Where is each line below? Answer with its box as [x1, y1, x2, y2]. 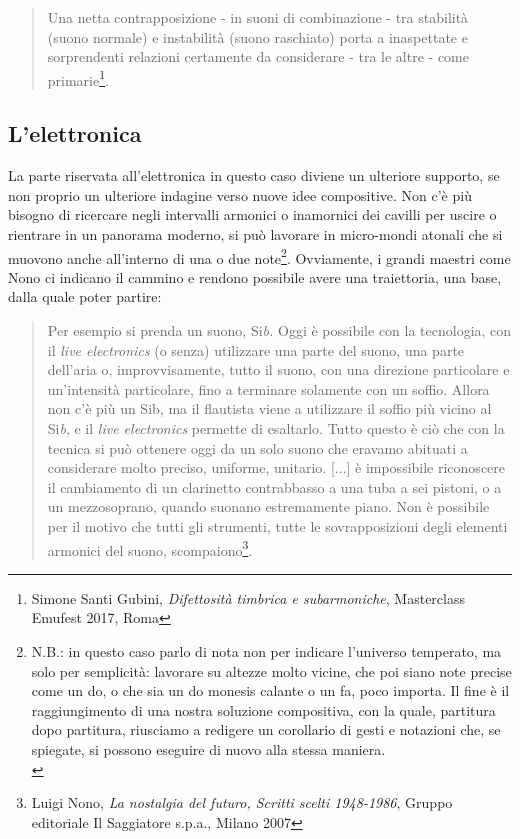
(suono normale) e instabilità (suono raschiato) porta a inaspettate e [47, 26, 468, 47]
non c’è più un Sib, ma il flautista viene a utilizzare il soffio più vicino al [47, 398, 492, 419]
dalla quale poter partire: [8, 286, 162, 307]
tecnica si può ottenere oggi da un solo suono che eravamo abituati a [47, 437, 468, 458]
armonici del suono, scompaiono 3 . [47, 536, 253, 560]
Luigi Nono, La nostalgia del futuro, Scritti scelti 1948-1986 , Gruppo [31, 792, 453, 813]
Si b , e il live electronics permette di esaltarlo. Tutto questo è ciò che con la [47, 418, 505, 439]
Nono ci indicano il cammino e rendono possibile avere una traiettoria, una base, [8, 266, 502, 287]
